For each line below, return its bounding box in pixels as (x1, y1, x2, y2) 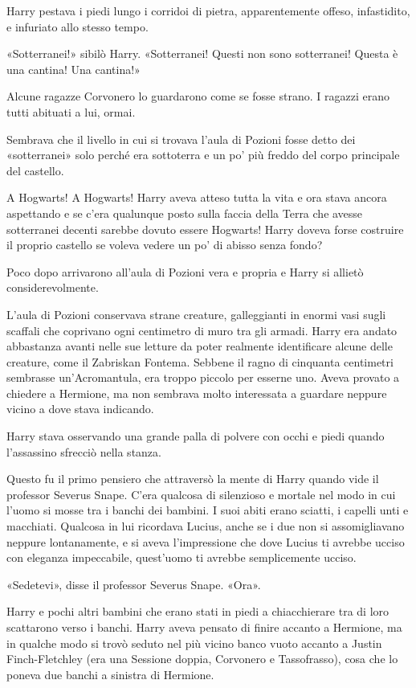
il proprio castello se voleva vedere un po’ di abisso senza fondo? (6, 236, 323, 253)
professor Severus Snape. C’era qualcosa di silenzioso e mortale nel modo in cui (6, 485, 396, 502)
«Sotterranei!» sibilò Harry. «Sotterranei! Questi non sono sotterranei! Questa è (6, 45, 398, 62)
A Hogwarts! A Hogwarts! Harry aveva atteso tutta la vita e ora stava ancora (6, 189, 387, 206)
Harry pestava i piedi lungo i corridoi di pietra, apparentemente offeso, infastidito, (6, 2, 410, 18)
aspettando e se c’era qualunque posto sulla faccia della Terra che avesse (6, 204, 363, 221)
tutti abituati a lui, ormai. (6, 103, 136, 120)
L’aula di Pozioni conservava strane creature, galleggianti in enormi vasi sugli (6, 305, 386, 322)
